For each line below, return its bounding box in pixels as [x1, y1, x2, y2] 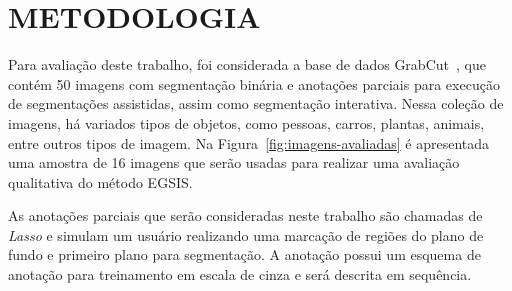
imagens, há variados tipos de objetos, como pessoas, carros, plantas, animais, [8, 112, 485, 133]
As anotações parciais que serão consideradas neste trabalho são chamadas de [8, 205, 483, 226]
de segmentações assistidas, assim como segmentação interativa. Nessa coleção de [8, 93, 504, 114]
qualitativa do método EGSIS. [8, 171, 193, 192]
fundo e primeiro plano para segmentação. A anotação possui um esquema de [8, 244, 481, 265]
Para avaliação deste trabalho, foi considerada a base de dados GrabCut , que [8, 54, 486, 75]
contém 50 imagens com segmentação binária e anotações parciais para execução [8, 73, 500, 94]
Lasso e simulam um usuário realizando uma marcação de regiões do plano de [8, 224, 484, 245]
